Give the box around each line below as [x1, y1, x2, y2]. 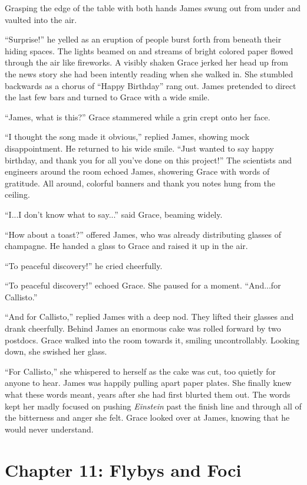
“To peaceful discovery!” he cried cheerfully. [5, 259, 163, 271]
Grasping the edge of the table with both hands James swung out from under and [5, 2, 301, 14]
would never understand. [5, 422, 94, 435]
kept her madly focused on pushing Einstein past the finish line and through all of [5, 399, 302, 412]
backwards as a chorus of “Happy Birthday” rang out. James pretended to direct [5, 79, 296, 91]
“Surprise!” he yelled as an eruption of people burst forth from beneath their [5, 33, 282, 45]
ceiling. [5, 188, 30, 201]
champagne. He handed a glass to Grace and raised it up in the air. [5, 240, 248, 252]
